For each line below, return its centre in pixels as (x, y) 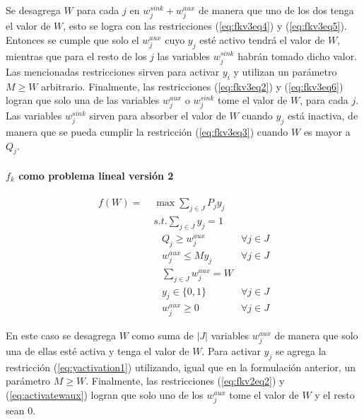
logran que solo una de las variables (83, 100)
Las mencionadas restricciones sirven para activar (113, 71)
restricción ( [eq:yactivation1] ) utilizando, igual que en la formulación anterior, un (181, 367)
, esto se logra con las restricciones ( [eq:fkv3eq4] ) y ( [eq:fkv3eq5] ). (205, 26)
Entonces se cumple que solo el (72, 39)
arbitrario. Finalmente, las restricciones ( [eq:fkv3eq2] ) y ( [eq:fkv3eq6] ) (192, 86)
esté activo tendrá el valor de (262, 39)
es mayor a (327, 132)
